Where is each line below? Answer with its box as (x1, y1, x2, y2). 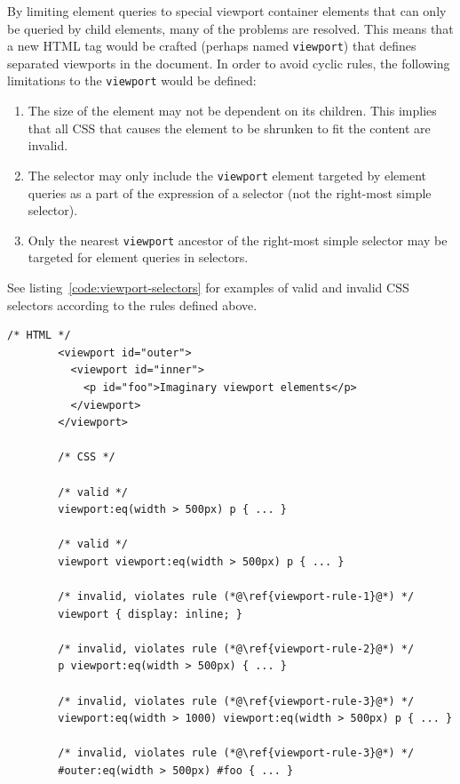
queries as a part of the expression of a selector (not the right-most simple (28, 183, 432, 202)
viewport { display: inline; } (58, 607, 242, 620)
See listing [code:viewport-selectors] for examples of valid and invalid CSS (7, 277, 409, 296)
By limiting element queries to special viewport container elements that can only (7, 2, 447, 20)
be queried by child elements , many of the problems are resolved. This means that (7, 19, 454, 37)
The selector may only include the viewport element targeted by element (28, 165, 427, 184)
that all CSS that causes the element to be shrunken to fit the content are (28, 118, 431, 137)
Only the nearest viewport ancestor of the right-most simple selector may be (28, 230, 448, 249)
